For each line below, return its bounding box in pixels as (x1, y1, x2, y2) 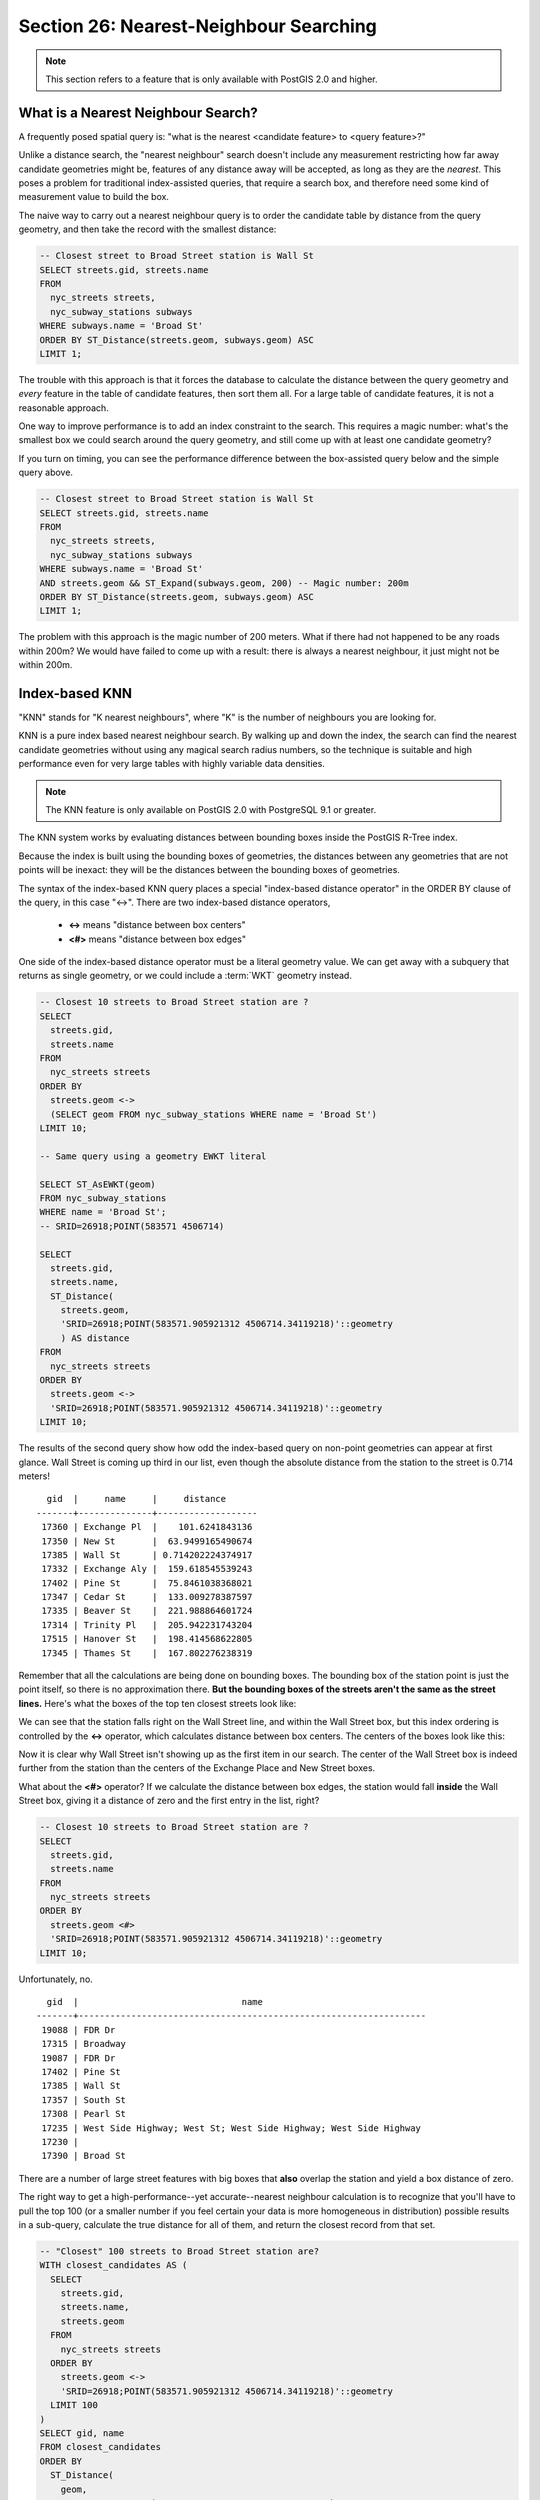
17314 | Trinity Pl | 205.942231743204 (41, 1619, 253, 1630)
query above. (18, 466, 74, 479)
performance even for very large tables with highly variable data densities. (18, 758, 325, 770)
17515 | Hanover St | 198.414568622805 (41, 1633, 253, 1645)
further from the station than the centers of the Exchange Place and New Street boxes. (18, 1762, 376, 1774)
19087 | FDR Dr (41, 2052, 116, 2064)
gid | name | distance (46, 1493, 227, 1505)
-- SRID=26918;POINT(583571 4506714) (39, 1220, 225, 1232)
